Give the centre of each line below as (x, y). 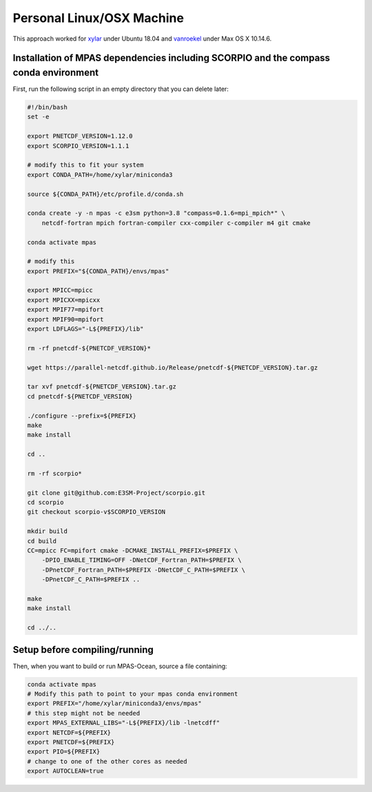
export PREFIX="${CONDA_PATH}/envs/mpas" (98, 271)
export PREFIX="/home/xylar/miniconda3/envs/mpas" (115, 704)
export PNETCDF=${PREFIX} (71, 742)
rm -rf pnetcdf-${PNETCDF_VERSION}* (89, 348)
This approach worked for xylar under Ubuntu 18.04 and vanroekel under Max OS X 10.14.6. (142, 39)
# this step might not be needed (84, 713)
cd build (42, 541)
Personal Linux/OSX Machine (98, 18)
